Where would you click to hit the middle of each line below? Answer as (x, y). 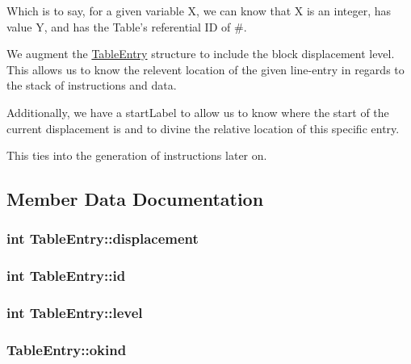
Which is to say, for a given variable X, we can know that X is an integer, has (199, 10)
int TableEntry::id (66, 276)
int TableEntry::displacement (103, 238)
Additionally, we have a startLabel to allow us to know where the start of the (198, 112)
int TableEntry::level (75, 313)
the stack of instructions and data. (92, 85)
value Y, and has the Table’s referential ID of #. (127, 26)
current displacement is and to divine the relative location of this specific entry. (203, 128)
